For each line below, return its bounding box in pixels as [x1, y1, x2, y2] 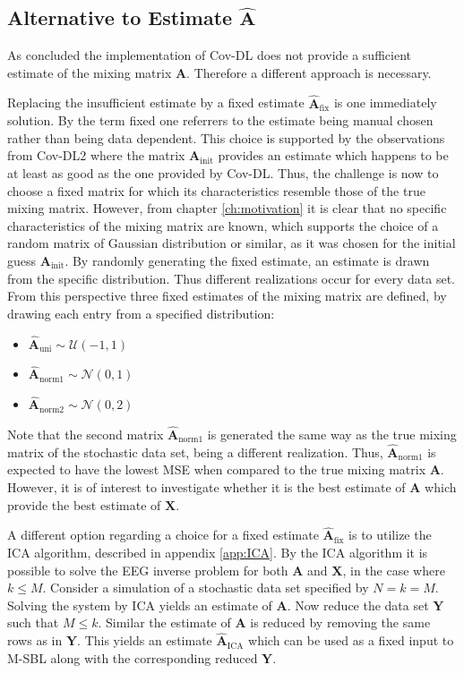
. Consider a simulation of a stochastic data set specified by [42, 578, 369, 597]
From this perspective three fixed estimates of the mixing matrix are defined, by [7, 286, 447, 305]
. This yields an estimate [77, 631, 212, 650]
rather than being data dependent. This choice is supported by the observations [7, 128, 445, 147]
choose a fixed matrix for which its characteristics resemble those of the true [7, 181, 425, 200]
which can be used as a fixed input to [248, 631, 454, 650]
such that [7, 613, 59, 632]
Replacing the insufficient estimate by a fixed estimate [7, 93, 305, 112]
